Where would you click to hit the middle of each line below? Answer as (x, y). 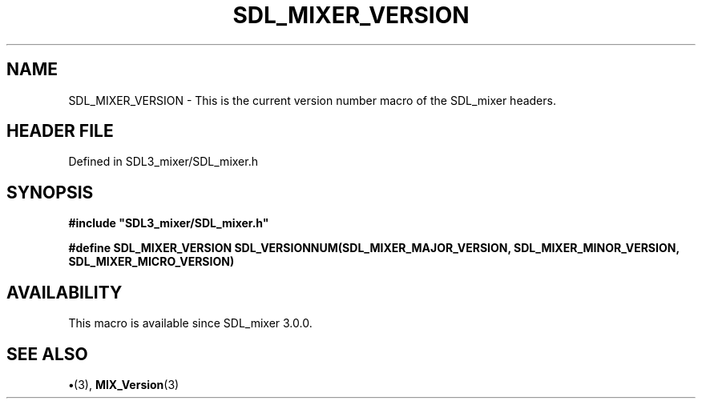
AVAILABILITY (65, 292)
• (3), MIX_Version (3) (124, 384)
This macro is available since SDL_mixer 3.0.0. (190, 323)
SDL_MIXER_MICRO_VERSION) (151, 262)
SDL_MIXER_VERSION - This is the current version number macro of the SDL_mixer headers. (312, 100)
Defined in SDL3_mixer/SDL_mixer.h (163, 162)
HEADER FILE (60, 131)
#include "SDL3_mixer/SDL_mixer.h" (169, 223)
